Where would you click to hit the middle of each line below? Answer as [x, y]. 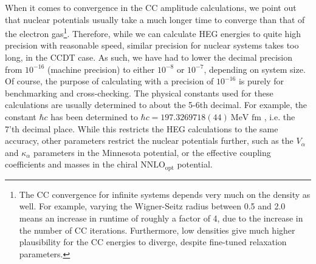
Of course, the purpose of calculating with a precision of [109, 81]
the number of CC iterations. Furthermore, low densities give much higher [157, 230]
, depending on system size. [255, 69]
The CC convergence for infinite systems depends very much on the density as [165, 194]
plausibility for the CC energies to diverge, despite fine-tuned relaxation [153, 242]
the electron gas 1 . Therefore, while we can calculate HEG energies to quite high [153, 32]
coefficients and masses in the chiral [71, 164]
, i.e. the [280, 117]
